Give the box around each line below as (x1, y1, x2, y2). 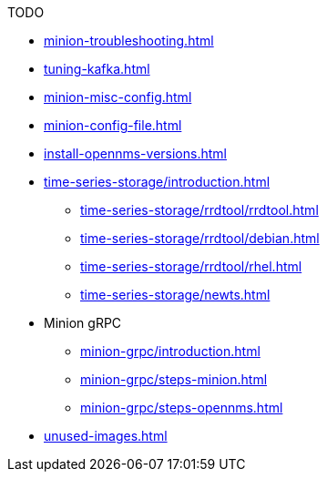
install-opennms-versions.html (44, 146, 227, 161)
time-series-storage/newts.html (80, 287, 271, 302)
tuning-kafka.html (44, 61, 150, 76)
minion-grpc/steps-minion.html (80, 372, 268, 387)
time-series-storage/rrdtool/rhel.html (80, 259, 302, 274)
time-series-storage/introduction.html (44, 174, 271, 189)
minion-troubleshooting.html (44, 33, 214, 48)
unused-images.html (44, 428, 168, 443)
